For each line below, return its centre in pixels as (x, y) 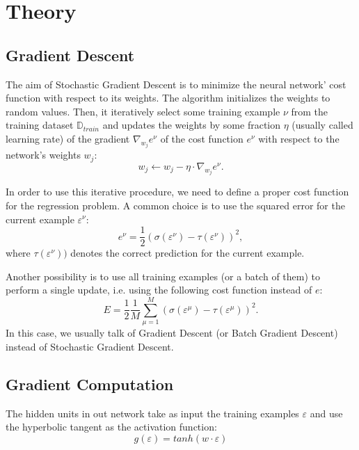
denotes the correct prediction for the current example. (188, 253)
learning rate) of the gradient (68, 138)
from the (310, 111)
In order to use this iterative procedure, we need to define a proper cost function (177, 192)
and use (326, 413)
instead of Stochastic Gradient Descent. (90, 346)
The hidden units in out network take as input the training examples (152, 413)
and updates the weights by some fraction (192, 125)
